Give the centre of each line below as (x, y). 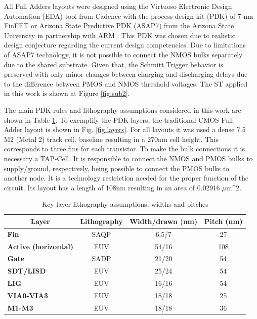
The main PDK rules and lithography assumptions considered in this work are (123, 110)
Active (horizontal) (41, 246)
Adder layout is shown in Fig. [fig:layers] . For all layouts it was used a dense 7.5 (125, 129)
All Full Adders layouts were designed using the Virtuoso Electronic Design (118, 6)
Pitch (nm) (223, 221)
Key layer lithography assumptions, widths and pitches (125, 204)
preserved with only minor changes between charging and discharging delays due (126, 74)
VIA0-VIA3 (28, 295)
